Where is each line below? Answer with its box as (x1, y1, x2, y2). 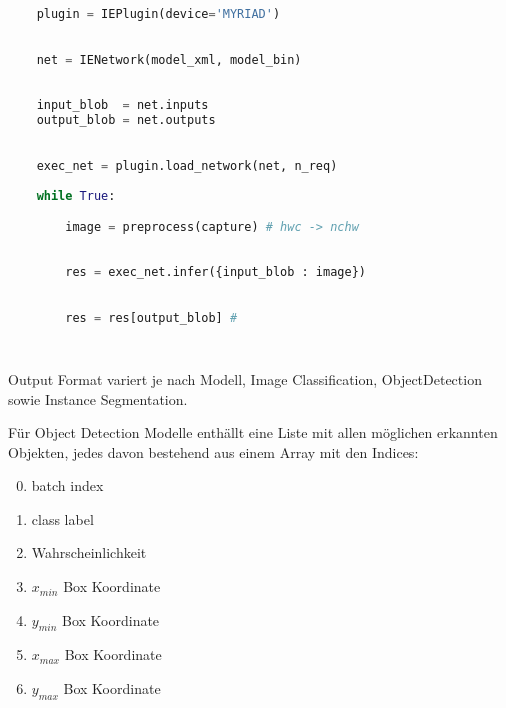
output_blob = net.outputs (36, 112, 216, 127)
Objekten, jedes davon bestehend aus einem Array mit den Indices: (8, 441, 419, 462)
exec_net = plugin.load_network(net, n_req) (36, 158, 338, 173)
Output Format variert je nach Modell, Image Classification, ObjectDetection (8, 368, 482, 389)
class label (31, 508, 94, 529)
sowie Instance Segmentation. (8, 388, 188, 409)
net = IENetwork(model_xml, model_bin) (36, 53, 302, 68)
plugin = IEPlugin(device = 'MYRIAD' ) (36, 6, 281, 21)
